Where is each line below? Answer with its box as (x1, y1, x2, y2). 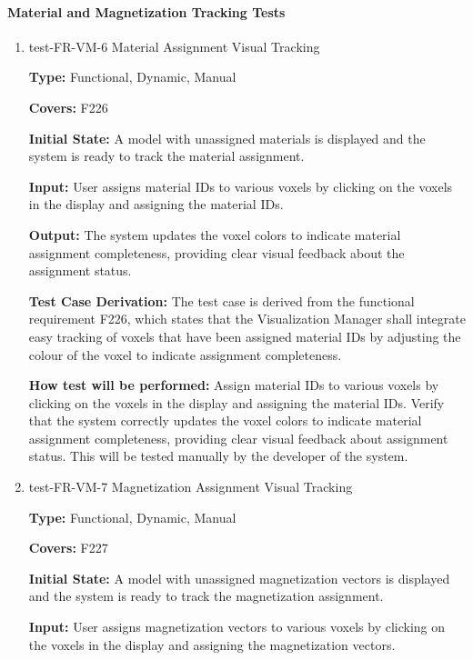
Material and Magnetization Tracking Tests (7, 2, 286, 21)
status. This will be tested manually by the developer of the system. (28, 446, 408, 465)
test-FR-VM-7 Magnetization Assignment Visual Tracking (28, 477, 353, 496)
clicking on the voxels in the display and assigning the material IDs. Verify (28, 393, 445, 412)
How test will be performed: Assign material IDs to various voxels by (28, 375, 439, 395)
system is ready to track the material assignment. (28, 146, 305, 165)
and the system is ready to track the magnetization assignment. (28, 586, 384, 605)
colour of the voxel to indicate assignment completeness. (28, 345, 342, 364)
